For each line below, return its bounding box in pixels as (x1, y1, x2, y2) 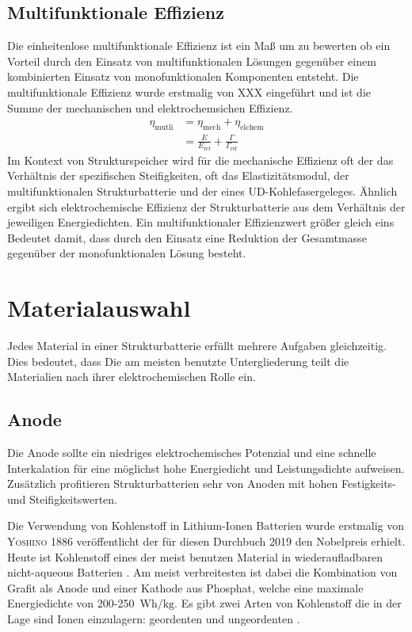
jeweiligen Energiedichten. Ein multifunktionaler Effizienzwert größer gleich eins (7, 214, 395, 230)
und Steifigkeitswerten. (7, 490, 117, 507)
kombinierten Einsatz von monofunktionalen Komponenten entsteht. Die (7, 68, 359, 85)
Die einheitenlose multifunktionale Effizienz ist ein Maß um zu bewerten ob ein (7, 37, 391, 54)
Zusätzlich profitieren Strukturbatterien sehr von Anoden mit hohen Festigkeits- (7, 475, 396, 492)
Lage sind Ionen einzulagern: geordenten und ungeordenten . (7, 610, 300, 626)
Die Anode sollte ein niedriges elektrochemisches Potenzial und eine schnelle (7, 444, 376, 461)
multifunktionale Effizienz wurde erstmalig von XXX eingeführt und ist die (7, 83, 372, 100)
